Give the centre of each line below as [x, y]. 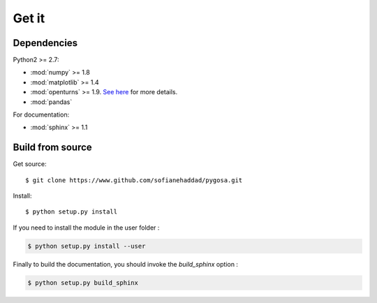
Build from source [52, 148]
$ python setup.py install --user [87, 246]
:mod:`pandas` [51, 102]
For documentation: [41, 114]
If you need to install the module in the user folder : [86, 228]
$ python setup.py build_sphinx [83, 282]
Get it [29, 18]
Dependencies [45, 43]
